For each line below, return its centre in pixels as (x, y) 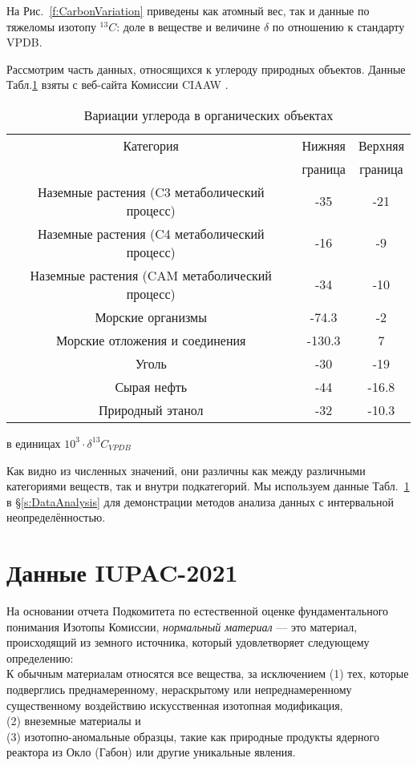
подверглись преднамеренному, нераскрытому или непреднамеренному (179, 689)
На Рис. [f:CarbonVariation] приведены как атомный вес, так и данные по (188, 10)
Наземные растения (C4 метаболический (151, 233)
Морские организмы (151, 316)
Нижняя (324, 145)
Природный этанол (151, 409)
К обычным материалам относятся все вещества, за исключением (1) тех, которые (208, 673)
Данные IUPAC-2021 (122, 572)
